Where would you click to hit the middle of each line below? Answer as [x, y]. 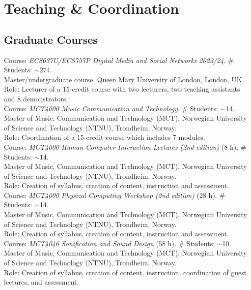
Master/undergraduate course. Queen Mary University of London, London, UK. [124, 79]
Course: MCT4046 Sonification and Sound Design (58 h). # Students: [110, 243]
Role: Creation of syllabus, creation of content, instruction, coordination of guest [125, 272]
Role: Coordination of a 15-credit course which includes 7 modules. [105, 137]
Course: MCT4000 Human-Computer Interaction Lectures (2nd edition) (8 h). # [125, 146]
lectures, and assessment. [42, 282]
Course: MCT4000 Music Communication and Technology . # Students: [111, 108]
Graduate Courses [51, 39]
